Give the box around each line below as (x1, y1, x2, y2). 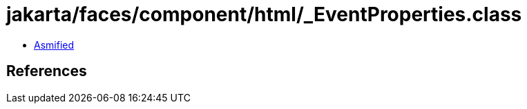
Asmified (34, 38, 75, 51)
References (6, 62, 87, 80)
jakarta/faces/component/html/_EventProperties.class (6, 3, 522, 26)
